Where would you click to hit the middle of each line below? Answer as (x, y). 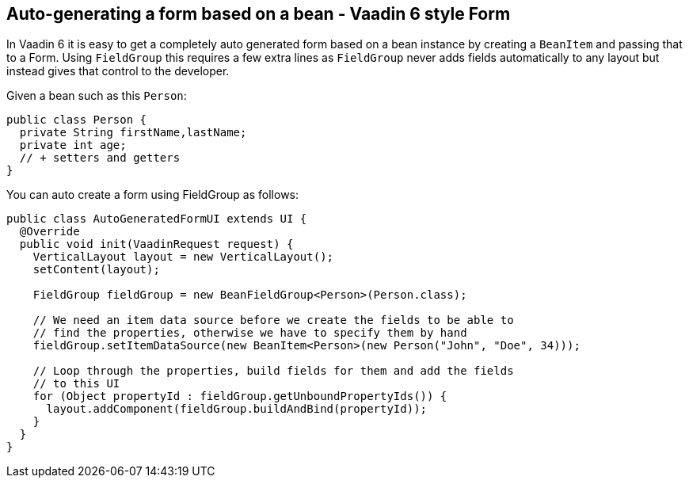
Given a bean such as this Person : (97, 96)
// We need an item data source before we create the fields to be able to (273, 320)
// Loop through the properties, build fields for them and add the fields (273, 371)
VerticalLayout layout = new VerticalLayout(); (183, 257)
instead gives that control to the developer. (118, 71)
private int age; (73, 145)
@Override (49, 232)
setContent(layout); (96, 270)
